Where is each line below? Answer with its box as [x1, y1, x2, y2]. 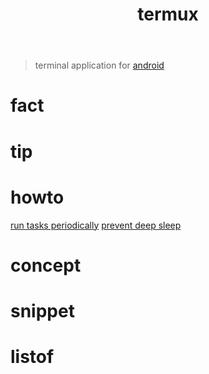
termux [137, 3, 199, 26]
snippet [10, 299, 75, 322]
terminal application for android [34, 59, 165, 72]
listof [10, 346, 55, 368]
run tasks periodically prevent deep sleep [10, 219, 182, 231]
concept [10, 254, 82, 277]
